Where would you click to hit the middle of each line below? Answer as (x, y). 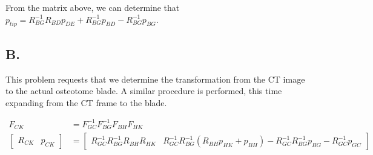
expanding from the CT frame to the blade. (86, 102)
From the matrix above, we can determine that (93, 7)
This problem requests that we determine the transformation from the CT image (155, 79)
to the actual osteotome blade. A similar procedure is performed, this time (144, 91)
